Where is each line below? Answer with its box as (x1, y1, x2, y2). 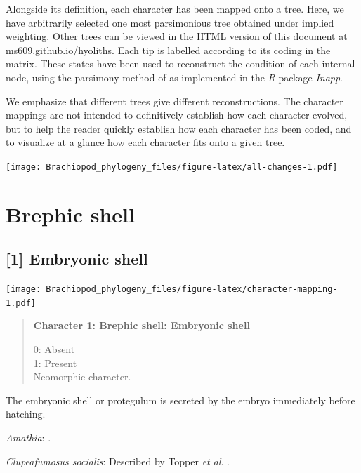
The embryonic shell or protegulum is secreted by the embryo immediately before (6, 392, 355, 407)
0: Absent (33, 342, 75, 357)
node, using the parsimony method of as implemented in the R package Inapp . (6, 69, 343, 84)
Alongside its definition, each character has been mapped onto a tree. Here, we (6, 1, 344, 15)
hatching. (6, 406, 46, 421)
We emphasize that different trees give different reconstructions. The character (6, 93, 343, 108)
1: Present (33, 355, 77, 370)
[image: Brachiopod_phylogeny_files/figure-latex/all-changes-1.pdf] (6, 161, 338, 172)
